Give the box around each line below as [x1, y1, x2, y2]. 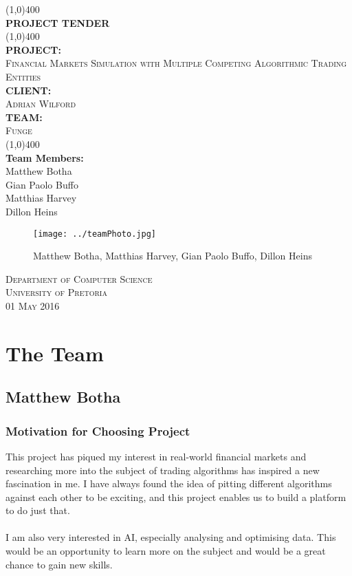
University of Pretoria [5, 285, 107, 299]
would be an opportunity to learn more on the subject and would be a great [5, 544, 326, 558]
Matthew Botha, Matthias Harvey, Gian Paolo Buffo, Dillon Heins [33, 248, 312, 263]
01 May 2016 [5, 298, 60, 312]
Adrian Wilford [5, 96, 76, 111]
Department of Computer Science [5, 271, 153, 286]
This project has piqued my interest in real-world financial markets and [5, 449, 307, 463]
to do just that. [5, 503, 70, 518]
